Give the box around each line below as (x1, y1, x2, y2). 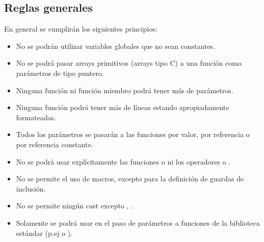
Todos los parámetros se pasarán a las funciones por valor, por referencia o (16, 129, 250, 140)
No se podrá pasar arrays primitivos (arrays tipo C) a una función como (16, 58, 242, 68)
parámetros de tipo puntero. (16, 67, 104, 78)
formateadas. (16, 112, 57, 122)
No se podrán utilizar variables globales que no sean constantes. (16, 40, 216, 51)
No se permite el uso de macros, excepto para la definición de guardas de (16, 173, 244, 184)
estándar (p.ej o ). (16, 227, 72, 238)
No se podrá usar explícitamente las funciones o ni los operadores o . (16, 156, 231, 167)
